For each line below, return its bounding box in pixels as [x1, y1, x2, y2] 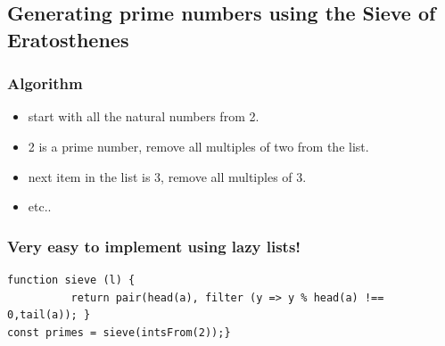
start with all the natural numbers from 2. [28, 107, 260, 126]
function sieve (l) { [7, 273, 136, 286]
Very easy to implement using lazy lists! [7, 235, 301, 257]
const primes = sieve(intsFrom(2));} [7, 325, 231, 339]
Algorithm [7, 72, 83, 95]
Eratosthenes [7, 25, 129, 53]
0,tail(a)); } [7, 309, 91, 322]
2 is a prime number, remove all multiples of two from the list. [28, 136, 369, 155]
